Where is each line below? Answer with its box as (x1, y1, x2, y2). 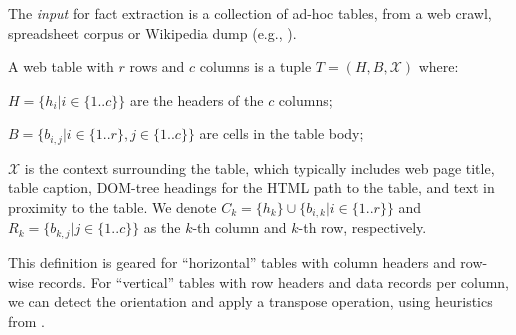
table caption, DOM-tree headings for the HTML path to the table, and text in (8, 177, 495, 198)
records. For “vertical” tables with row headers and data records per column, (38, 271, 510, 292)
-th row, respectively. (298, 217, 427, 238)
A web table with (8, 56, 114, 77)
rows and (129, 56, 185, 77)
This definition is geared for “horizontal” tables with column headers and (8, 251, 456, 272)
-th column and (192, 217, 287, 238)
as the (143, 217, 181, 238)
